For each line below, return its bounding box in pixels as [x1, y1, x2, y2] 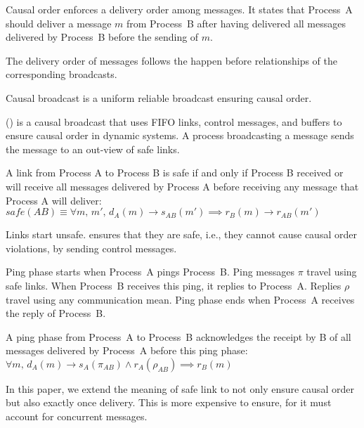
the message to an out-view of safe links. [6, 141, 180, 156]
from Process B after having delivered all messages [126, 15, 346, 30]
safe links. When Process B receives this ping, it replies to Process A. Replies [6, 278, 342, 292]
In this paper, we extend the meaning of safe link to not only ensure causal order [6, 381, 354, 396]
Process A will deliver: [6, 193, 102, 207]
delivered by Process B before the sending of [6, 30, 199, 44]
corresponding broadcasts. [6, 67, 117, 82]
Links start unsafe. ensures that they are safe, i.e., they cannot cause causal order [6, 227, 357, 242]
